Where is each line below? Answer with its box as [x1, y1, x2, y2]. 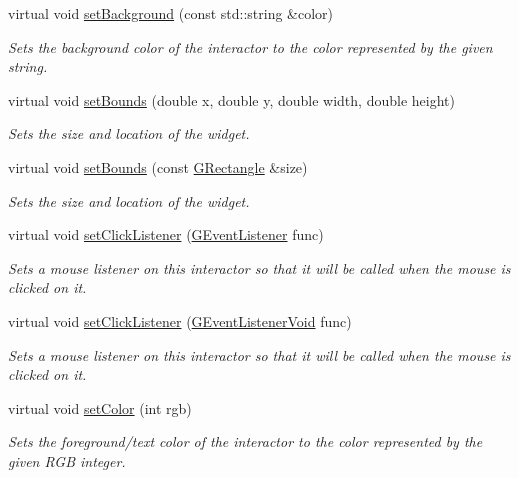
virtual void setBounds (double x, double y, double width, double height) [8, 89, 455, 110]
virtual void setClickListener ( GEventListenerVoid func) [8, 310, 352, 331]
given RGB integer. [8, 450, 126, 471]
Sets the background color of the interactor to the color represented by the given [8, 36, 493, 57]
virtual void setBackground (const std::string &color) [8, 3, 334, 23]
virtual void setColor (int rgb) [8, 397, 192, 418]
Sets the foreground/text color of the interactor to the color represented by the [8, 431, 483, 452]
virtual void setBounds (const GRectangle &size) [8, 156, 308, 177]
